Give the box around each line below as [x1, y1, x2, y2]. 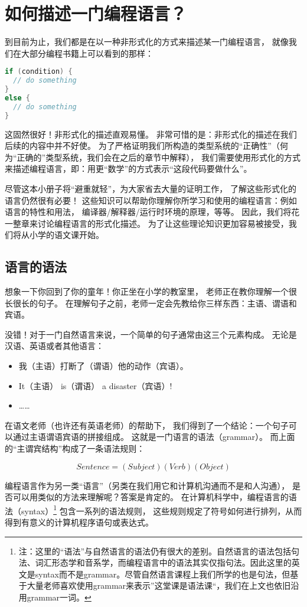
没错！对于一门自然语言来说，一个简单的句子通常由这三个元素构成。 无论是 [5, 328, 297, 340]
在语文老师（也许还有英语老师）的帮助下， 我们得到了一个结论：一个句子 [5, 419, 289, 431]
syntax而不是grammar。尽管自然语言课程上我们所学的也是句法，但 [35, 567, 290, 580]
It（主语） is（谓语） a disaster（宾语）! [18, 379, 172, 391]
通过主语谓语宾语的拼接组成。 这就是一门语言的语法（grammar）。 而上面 [12, 430, 295, 443]
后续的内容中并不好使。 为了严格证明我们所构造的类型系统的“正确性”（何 [5, 139, 288, 152]
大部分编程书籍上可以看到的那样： [21, 47, 153, 59]
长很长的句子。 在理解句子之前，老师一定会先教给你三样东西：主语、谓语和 [5, 296, 297, 309]
